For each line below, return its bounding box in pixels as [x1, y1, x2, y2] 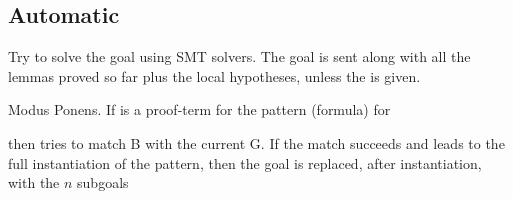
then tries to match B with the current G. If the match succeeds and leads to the [8, 132, 505, 153]
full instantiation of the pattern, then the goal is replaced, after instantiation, [8, 152, 482, 173]
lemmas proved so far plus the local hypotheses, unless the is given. [8, 65, 421, 86]
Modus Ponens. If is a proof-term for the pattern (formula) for [8, 99, 391, 120]
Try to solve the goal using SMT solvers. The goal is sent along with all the [8, 46, 471, 67]
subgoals [77, 172, 129, 193]
